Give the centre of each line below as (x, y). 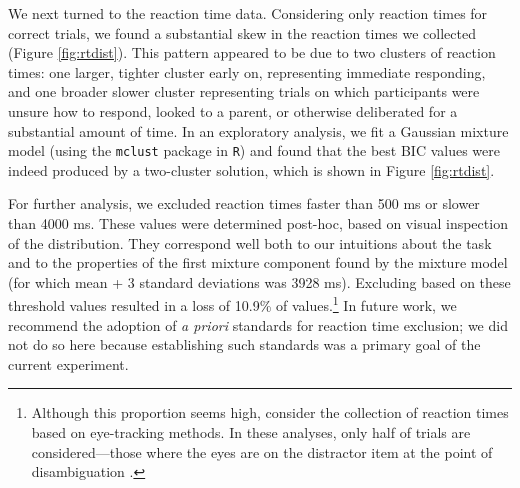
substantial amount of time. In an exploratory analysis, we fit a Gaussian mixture (258, 130)
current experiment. (68, 363)
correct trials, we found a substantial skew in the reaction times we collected (242, 32)
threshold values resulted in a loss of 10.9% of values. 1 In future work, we (232, 304)
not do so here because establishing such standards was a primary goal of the (244, 344)
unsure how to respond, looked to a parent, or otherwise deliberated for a (233, 110)
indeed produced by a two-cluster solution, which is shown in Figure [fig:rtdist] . (251, 169)
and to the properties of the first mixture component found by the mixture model (258, 262)
